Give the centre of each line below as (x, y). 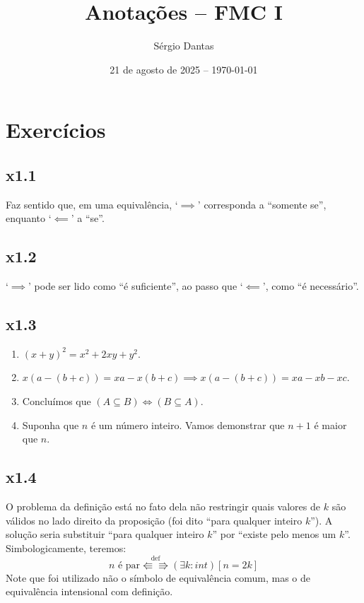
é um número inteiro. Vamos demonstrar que (188, 425)
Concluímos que (57, 401)
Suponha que (51, 425)
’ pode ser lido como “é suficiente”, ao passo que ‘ (136, 286)
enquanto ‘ (29, 218)
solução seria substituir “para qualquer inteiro (105, 534)
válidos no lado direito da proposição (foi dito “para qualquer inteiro (154, 520)
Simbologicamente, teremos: (66, 548)
